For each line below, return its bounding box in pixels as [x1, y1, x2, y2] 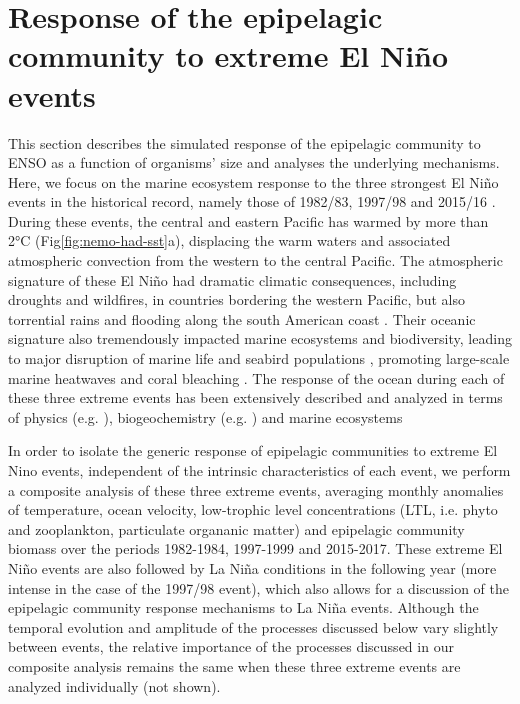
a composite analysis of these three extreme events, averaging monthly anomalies [8, 479, 504, 500]
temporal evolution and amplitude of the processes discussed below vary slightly [8, 616, 499, 637]
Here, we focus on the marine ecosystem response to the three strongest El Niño [8, 171, 499, 192]
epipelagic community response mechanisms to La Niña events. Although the [8, 597, 479, 618]
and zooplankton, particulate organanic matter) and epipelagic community [8, 518, 465, 539]
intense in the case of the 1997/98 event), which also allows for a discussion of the [8, 577, 510, 598]
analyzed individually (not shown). [8, 675, 221, 696]
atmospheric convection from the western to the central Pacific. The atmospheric [8, 250, 503, 271]
